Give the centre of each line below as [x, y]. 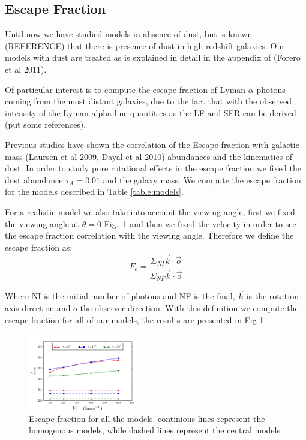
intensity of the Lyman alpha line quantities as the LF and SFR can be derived [151, 112]
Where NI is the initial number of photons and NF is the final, [120, 296]
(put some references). [46, 124]
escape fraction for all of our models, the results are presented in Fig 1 [134, 319]
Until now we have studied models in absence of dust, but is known [129, 34]
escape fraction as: [39, 247]
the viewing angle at [42, 223]
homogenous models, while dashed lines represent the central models [154, 430]
